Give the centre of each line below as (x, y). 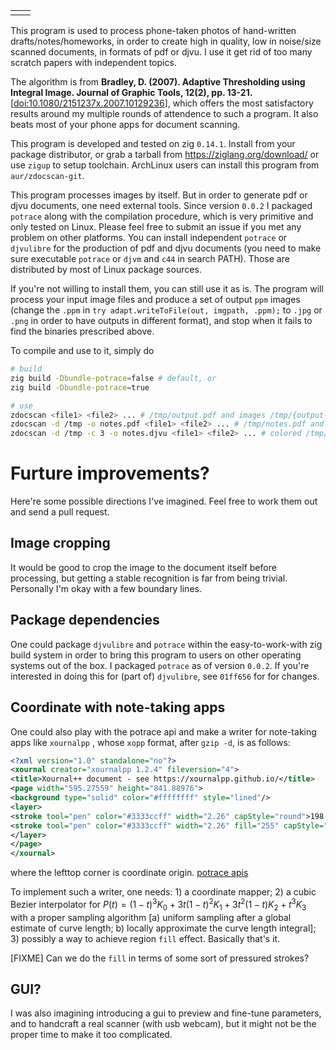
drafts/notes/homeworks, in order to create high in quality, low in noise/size (166, 41)
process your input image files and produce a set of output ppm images (155, 299)
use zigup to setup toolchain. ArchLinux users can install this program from (165, 165)
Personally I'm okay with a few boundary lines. (106, 588)
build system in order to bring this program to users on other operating (156, 655)
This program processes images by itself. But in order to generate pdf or (159, 195)
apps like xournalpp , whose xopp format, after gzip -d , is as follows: (150, 742)
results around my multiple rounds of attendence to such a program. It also (164, 113)
